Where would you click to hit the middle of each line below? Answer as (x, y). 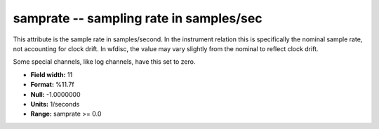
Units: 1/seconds (55, 104)
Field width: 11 (52, 74)
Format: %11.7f (52, 85)
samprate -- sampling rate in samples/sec (138, 18)
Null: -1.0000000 (55, 94)
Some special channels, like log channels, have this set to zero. (104, 62)
